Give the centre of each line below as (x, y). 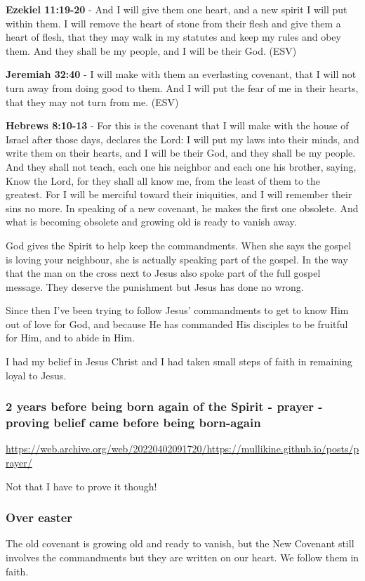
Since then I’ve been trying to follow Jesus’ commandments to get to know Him (177, 310)
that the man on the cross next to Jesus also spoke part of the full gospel (163, 273)
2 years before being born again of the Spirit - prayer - (164, 406)
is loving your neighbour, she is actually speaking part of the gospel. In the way (177, 259)
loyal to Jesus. (36, 375)
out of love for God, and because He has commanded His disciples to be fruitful (177, 324)
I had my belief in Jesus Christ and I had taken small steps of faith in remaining (179, 361)
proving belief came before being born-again (133, 423)
